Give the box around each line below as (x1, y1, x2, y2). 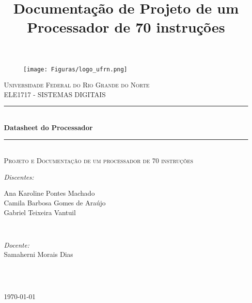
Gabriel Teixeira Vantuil (4, 207, 76, 217)
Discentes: (4, 171, 34, 182)
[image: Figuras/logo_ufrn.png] (23, 66, 127, 73)
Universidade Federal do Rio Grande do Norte (4, 80, 150, 90)
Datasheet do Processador (4, 122, 93, 132)
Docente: (4, 239, 30, 250)
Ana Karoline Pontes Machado (4, 188, 95, 198)
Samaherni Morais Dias (4, 249, 73, 259)
